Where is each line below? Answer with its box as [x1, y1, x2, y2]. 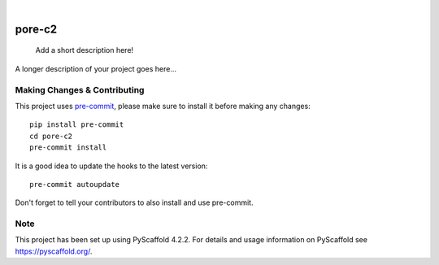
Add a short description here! [35, 46, 134, 55]
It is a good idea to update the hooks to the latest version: [15, 161, 208, 171]
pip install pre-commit [29, 120, 124, 129]
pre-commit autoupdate [29, 180, 120, 189]
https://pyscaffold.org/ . [15, 246, 93, 256]
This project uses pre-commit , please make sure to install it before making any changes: [15, 101, 311, 111]
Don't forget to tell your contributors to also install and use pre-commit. [15, 198, 254, 207]
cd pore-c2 [29, 131, 73, 141]
